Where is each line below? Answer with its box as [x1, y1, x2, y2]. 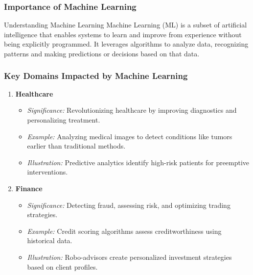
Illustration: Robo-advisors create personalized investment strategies [27, 251, 232, 262]
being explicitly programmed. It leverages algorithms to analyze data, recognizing [4, 39, 249, 49]
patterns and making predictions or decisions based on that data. [4, 49, 200, 58]
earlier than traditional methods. [27, 141, 126, 151]
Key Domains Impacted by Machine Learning [4, 69, 188, 81]
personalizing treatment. [27, 115, 100, 125]
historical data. [27, 235, 72, 246]
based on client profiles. [27, 261, 98, 272]
